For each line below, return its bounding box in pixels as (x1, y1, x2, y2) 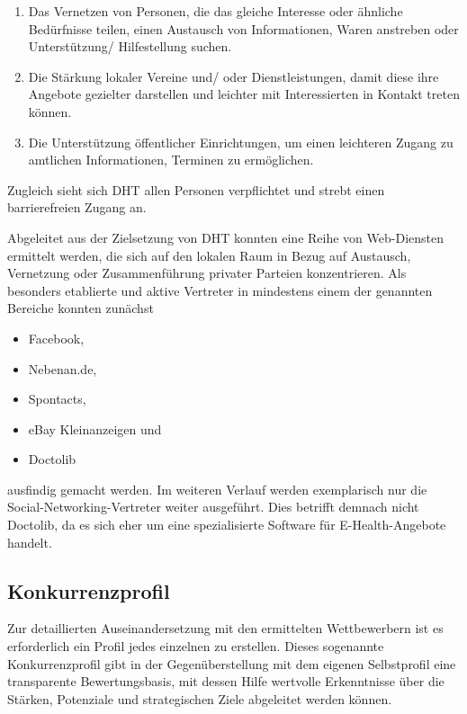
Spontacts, (28, 389, 86, 408)
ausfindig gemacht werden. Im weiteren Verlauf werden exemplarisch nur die (7, 479, 427, 498)
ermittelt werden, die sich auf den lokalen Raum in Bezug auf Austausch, (7, 245, 411, 264)
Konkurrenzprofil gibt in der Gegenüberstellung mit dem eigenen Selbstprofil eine (7, 654, 456, 673)
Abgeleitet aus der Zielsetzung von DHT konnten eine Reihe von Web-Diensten (7, 228, 444, 246)
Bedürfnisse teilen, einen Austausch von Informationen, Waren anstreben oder (28, 19, 459, 38)
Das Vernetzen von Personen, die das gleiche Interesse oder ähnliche (28, 2, 403, 20)
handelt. (7, 532, 52, 551)
